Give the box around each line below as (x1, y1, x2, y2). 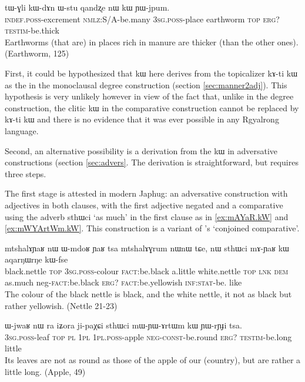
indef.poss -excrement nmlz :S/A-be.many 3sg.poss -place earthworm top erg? (5, 12, 280, 25)
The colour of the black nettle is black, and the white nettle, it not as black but (5, 288, 292, 300)
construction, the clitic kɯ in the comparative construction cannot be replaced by (5, 101, 299, 114)
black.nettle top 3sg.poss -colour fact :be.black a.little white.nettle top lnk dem (5, 264, 289, 277)
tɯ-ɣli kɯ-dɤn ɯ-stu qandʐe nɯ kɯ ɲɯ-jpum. (5, 1, 170, 13)
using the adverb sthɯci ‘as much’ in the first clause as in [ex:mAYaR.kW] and (5, 210, 289, 222)
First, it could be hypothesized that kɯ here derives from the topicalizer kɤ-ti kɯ (5, 67, 298, 79)
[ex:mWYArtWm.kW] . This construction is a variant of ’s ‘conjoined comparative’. (5, 222, 300, 234)
